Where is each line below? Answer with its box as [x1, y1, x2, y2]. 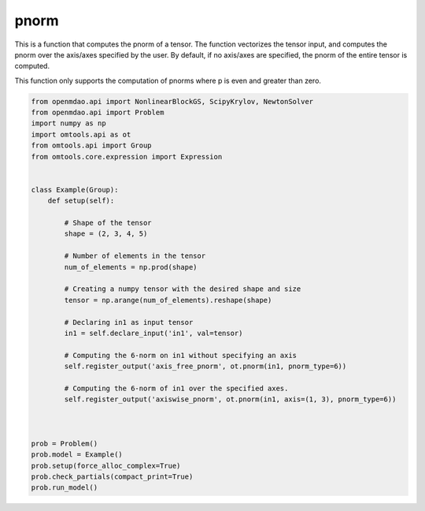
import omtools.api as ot [31, 130, 131, 139]
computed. [14, 62, 50, 71]
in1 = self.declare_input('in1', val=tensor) [64, 328, 243, 338]
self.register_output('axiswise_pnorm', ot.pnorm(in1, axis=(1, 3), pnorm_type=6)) [64, 395, 397, 404]
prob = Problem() [31, 438, 98, 448]
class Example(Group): [31, 185, 119, 194]
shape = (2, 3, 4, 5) [64, 229, 148, 238]
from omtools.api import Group [31, 141, 153, 150]
